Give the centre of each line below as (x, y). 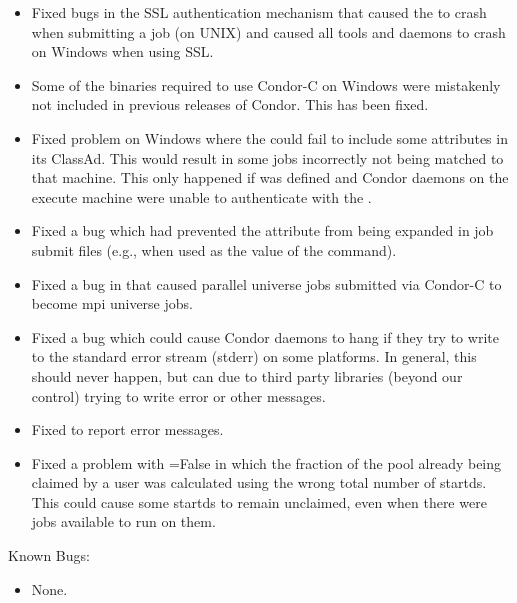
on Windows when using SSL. (122, 51)
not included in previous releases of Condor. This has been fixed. (230, 104)
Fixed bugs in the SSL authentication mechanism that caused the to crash (259, 12)
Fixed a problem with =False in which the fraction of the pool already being (266, 462)
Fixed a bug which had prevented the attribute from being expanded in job (262, 230)
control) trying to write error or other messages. (178, 395)
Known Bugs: (49, 555)
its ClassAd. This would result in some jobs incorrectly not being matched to (267, 157)
